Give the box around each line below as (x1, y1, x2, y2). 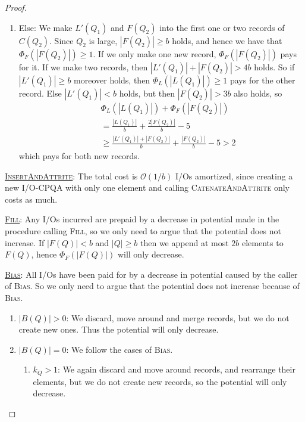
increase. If (5, 236, 45, 249)
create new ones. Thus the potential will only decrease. (18, 323, 219, 336)
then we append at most (140, 236, 229, 249)
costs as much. (5, 193, 58, 205)
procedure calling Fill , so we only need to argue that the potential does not (5, 224, 281, 237)
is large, (89, 34, 118, 46)
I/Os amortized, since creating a (175, 169, 293, 182)
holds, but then (119, 86, 175, 99)
